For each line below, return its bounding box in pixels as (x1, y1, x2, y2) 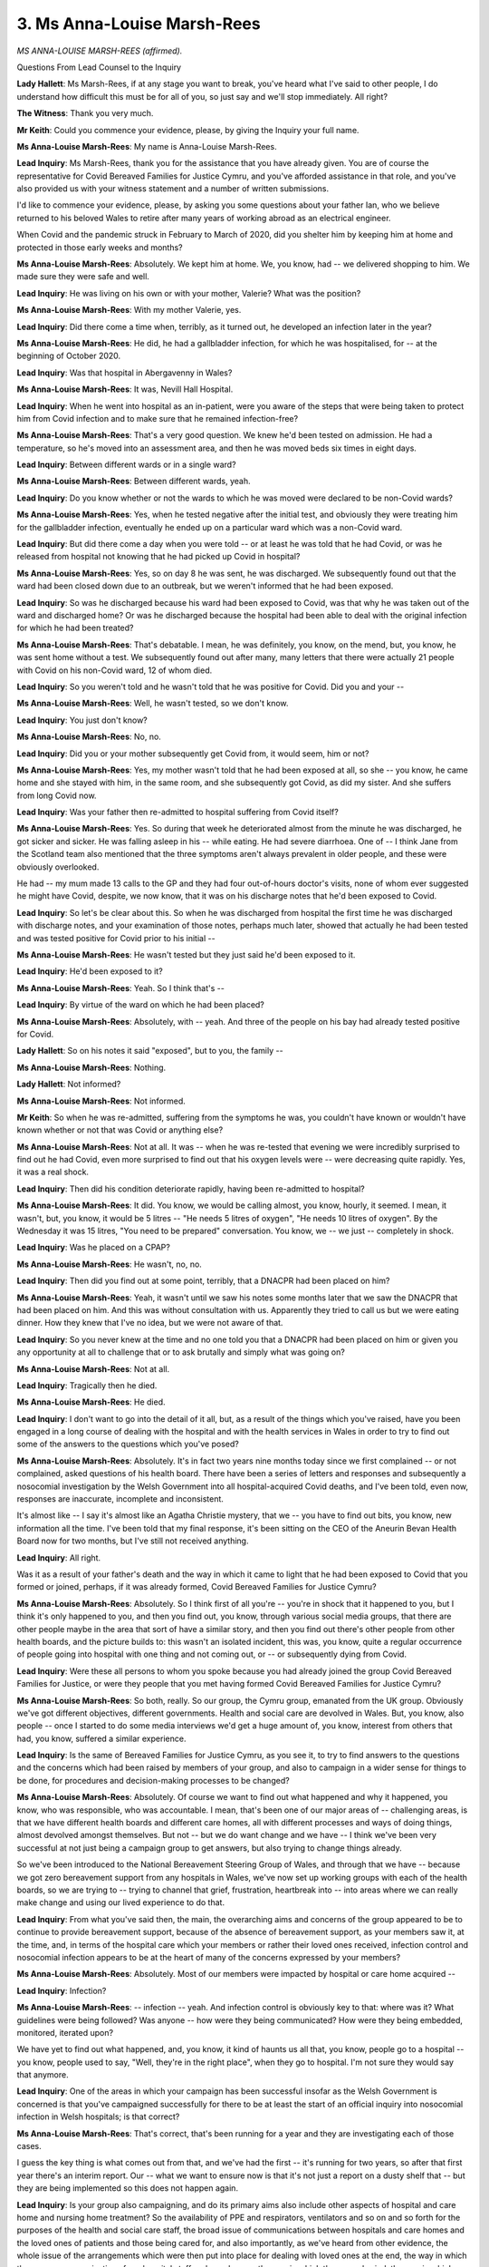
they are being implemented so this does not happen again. (16, 2183, 239, 2194)
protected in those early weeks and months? (16, 241, 183, 253)
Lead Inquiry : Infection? (16, 1985, 107, 1996)
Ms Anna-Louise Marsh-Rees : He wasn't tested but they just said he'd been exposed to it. (16, 949, 356, 960)
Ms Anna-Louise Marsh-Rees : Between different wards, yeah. (16, 476, 251, 487)
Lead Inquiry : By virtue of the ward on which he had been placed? (16, 999, 264, 1010)
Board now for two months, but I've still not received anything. (16, 1535, 249, 1546)
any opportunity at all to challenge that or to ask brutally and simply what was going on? (16, 1347, 346, 1357)
